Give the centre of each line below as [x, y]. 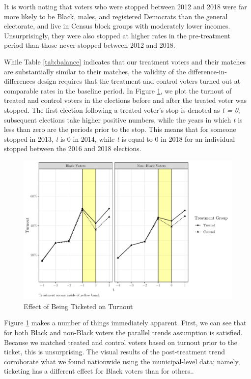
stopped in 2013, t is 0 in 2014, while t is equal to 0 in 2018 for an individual [120, 139]
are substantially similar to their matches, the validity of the [95, 71]
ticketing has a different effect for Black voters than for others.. [99, 371]
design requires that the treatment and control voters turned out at [139, 81]
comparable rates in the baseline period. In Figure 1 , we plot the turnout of [118, 90]
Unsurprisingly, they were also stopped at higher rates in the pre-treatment [117, 35]
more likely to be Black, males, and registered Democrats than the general [116, 16]
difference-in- [207, 71]
